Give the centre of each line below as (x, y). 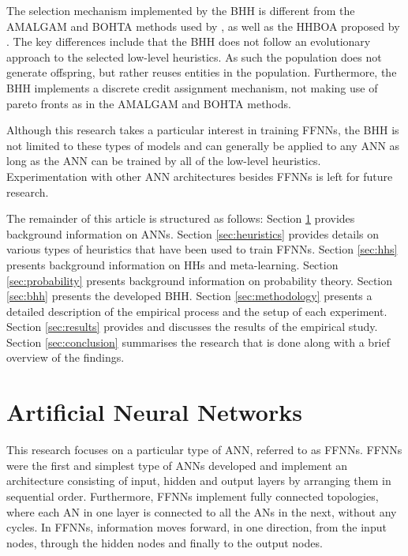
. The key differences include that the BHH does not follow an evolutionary (189, 41)
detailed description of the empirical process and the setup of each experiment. (197, 311)
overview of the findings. (66, 357)
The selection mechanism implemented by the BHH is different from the (181, 10)
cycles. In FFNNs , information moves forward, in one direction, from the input (197, 527)
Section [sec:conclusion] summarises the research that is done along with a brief (198, 342)
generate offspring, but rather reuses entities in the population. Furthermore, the (202, 72)
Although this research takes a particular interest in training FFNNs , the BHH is (203, 130)
